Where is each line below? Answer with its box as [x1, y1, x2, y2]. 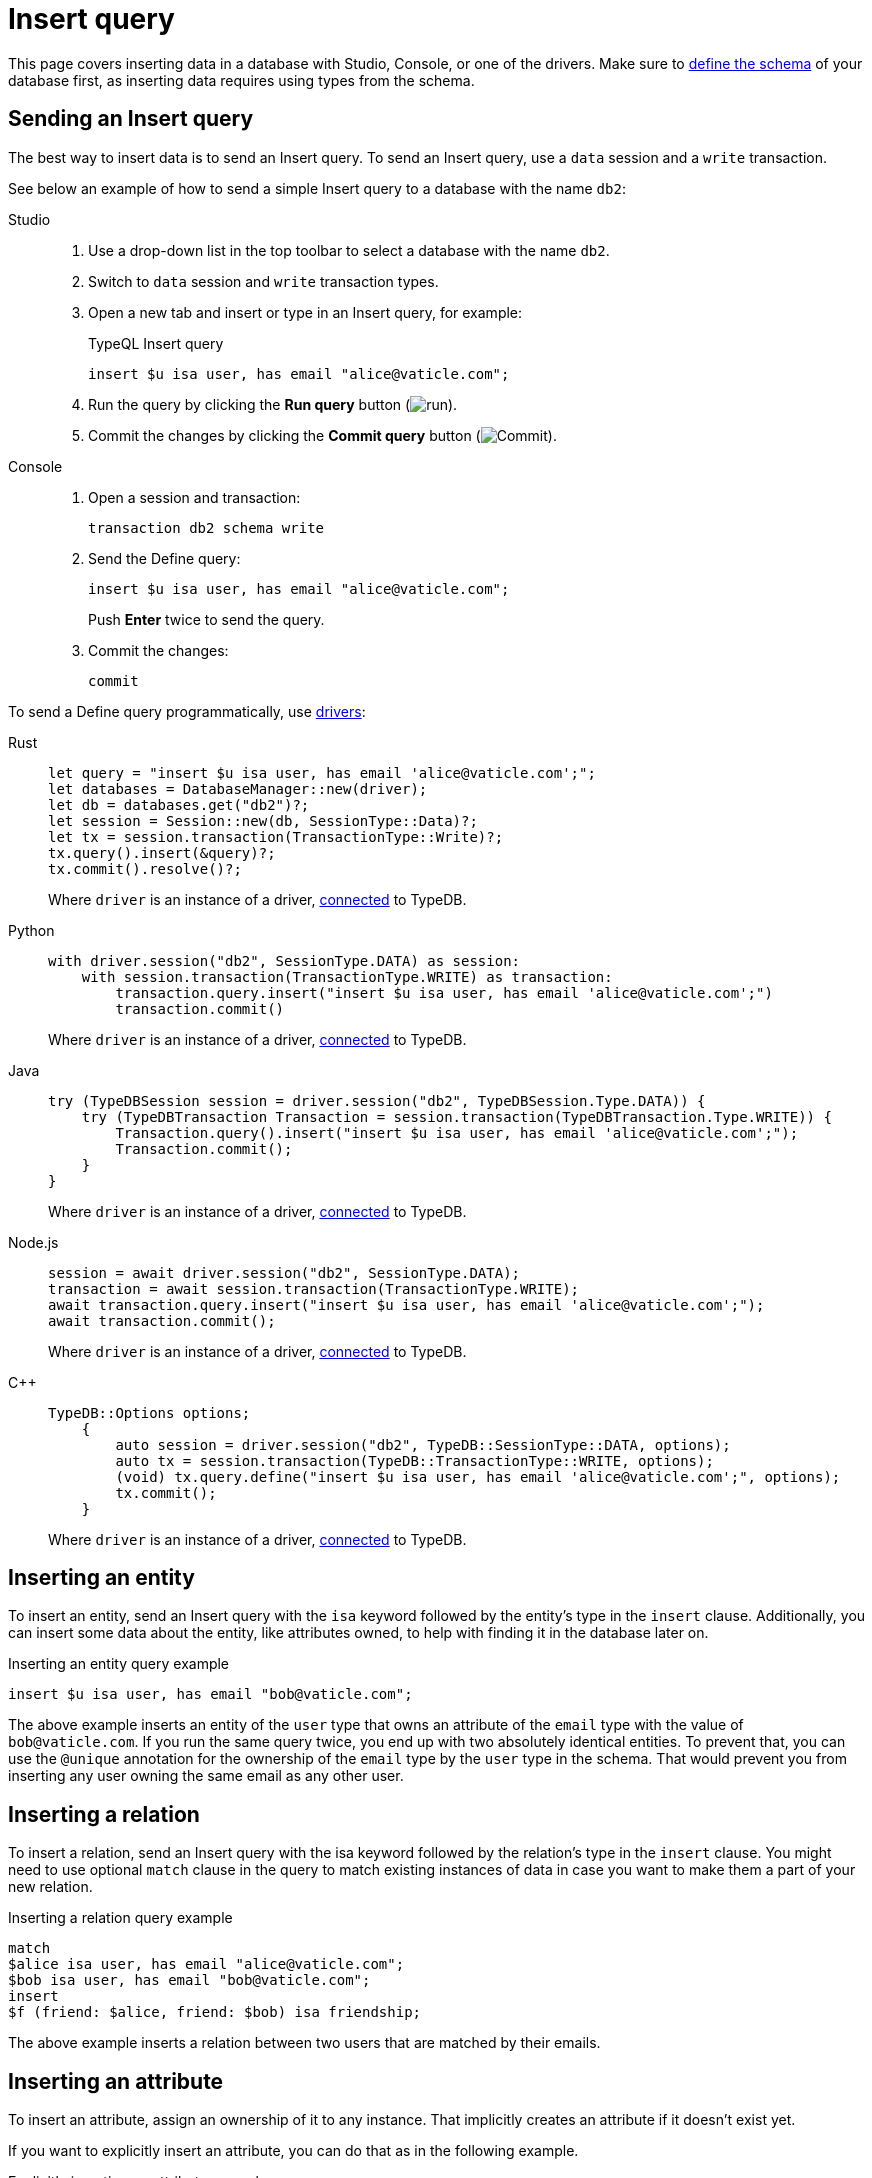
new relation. [8, 1878, 93, 1896]
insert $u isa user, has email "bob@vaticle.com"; [8, 1686, 413, 1703]
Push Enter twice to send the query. [88, 610, 325, 628]
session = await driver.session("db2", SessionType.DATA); [48, 1264, 521, 1281]
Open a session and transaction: [88, 488, 301, 506]
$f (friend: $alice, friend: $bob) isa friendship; [8, 2004, 422, 2021]
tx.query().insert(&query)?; [48, 844, 276, 861]
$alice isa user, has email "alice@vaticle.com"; [8, 1956, 405, 1973]
